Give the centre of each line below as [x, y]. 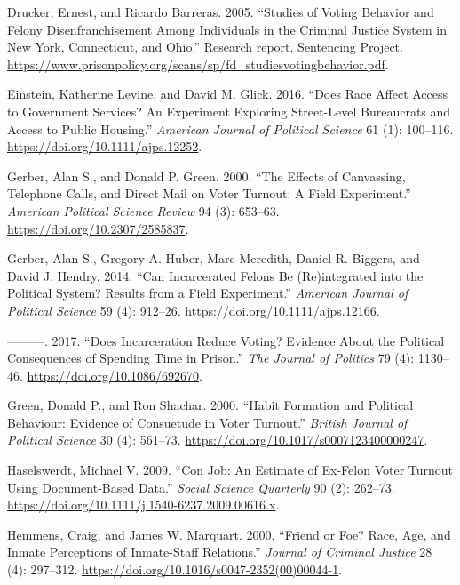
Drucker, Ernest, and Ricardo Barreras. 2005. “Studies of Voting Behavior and [221, 12]
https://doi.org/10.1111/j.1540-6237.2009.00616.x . [143, 505]
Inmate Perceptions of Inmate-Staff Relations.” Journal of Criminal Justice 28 [220, 552]
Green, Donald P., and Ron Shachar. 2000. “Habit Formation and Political [210, 405]
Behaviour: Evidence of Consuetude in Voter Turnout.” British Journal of [207, 422]
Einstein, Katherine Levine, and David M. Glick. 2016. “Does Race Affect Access [228, 94]
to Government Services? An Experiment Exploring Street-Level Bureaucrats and [229, 111]
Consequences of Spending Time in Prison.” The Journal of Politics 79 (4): [211, 358]
